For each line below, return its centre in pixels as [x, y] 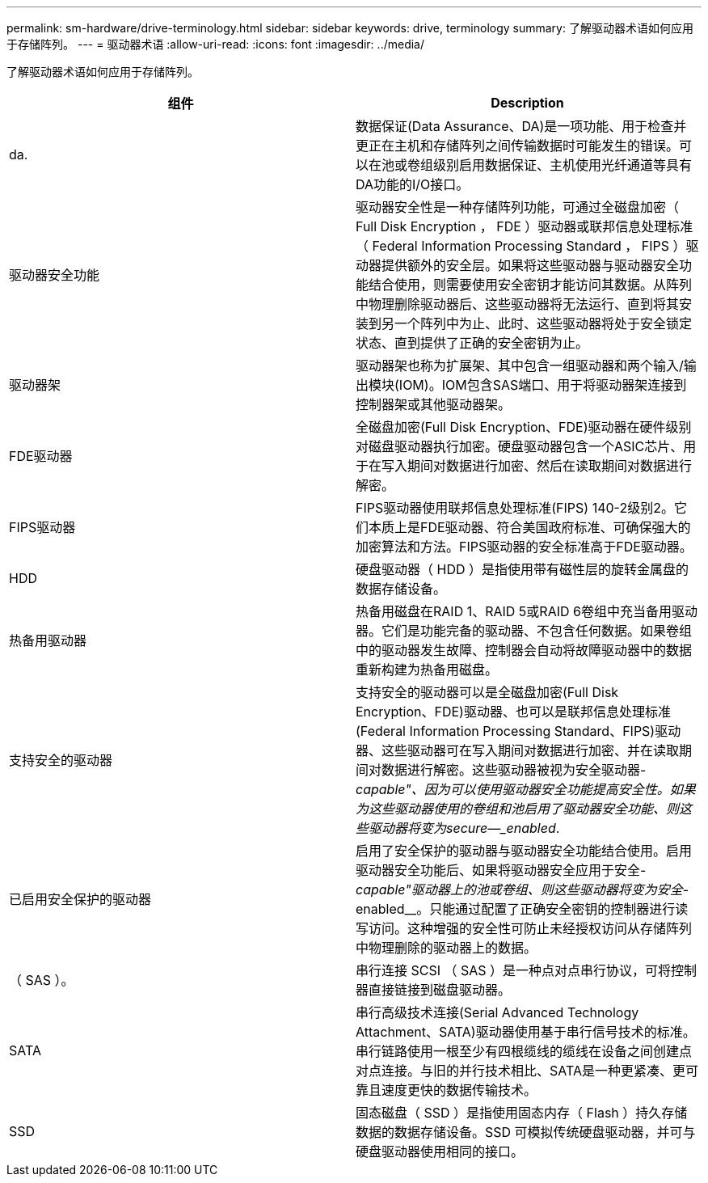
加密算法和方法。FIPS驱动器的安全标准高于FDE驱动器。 [524, 547]
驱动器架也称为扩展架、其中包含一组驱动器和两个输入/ [520, 365]
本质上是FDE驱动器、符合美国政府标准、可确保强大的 [530, 527]
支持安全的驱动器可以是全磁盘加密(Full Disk [487, 692]
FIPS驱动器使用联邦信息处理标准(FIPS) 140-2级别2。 [515, 508]
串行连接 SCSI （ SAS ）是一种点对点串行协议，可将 [514, 970]
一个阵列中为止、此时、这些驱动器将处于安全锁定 [544, 323]
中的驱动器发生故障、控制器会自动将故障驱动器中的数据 [524, 650]
